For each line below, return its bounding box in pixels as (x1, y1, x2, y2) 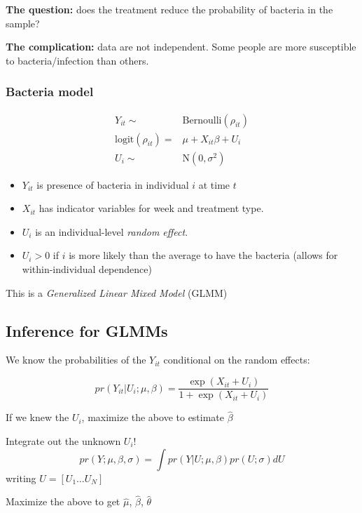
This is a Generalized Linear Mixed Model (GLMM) (6, 285, 228, 300)
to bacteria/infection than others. (6, 53, 149, 67)
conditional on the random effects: (163, 352, 310, 367)
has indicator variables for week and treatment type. (39, 201, 264, 215)
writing (6, 470, 36, 485)
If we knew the (6, 410, 69, 425)
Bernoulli (182, 115, 222, 126)
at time (198, 177, 230, 192)
